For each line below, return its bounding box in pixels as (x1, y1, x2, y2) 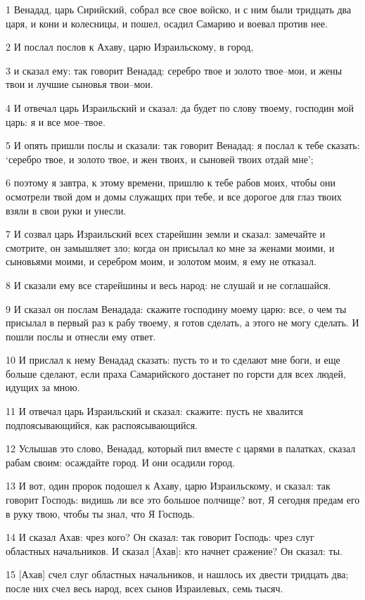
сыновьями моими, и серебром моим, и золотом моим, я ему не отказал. (6, 254, 316, 269)
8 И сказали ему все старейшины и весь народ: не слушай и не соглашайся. (6, 277, 331, 292)
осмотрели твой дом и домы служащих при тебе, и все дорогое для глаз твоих (6, 189, 342, 203)
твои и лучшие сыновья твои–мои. (6, 77, 153, 91)
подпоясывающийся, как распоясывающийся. (6, 417, 198, 432)
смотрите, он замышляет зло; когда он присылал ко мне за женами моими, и (6, 240, 335, 255)
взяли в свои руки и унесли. (6, 203, 127, 217)
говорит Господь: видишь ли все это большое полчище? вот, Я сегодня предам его (6, 492, 360, 507)
